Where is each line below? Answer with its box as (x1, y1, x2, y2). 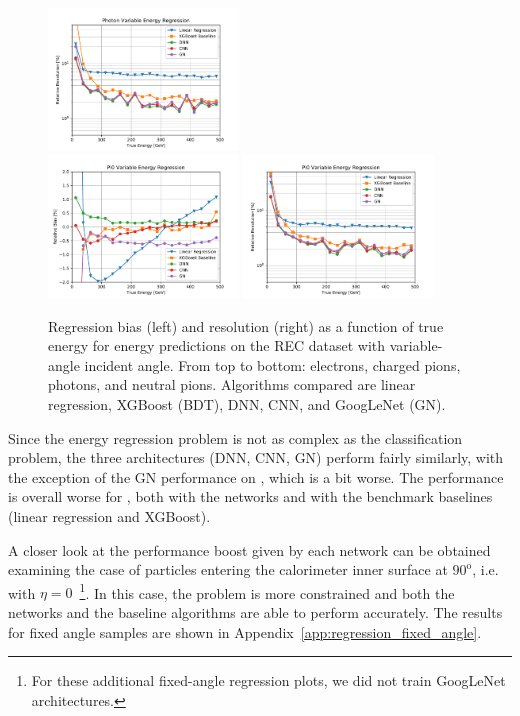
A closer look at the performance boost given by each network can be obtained (8, 539, 491, 560)
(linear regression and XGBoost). (8, 506, 211, 527)
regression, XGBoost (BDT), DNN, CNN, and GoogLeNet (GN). (48, 394, 446, 415)
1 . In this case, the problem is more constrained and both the (79, 579, 455, 603)
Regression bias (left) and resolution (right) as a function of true (48, 315, 444, 336)
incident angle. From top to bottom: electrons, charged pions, (84, 354, 461, 375)
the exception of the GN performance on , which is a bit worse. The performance (8, 466, 504, 487)
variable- (389, 335, 443, 356)
